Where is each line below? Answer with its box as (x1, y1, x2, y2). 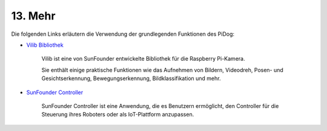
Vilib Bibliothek (26, 41, 64, 49)
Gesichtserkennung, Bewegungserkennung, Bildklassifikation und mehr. (41, 75, 221, 82)
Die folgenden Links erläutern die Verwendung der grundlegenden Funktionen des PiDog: (11, 30, 235, 38)
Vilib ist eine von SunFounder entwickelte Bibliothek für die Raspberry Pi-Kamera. (41, 55, 245, 62)
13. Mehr (11, 9, 56, 22)
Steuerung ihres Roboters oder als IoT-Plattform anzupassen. (41, 111, 194, 118)
